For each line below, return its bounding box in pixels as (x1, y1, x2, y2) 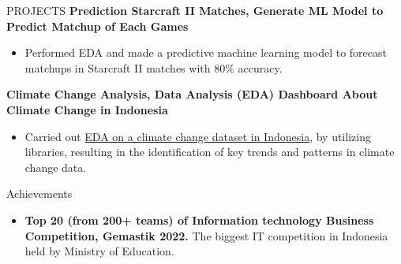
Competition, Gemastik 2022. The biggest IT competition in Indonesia (24, 227, 388, 244)
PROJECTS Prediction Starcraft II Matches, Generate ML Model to (6, 2, 384, 18)
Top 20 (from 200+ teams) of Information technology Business (24, 211, 374, 228)
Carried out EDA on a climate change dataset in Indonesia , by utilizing (24, 128, 371, 144)
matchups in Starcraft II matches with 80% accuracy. (24, 59, 283, 76)
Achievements (6, 185, 73, 202)
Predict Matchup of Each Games (6, 17, 189, 34)
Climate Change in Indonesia (6, 101, 168, 117)
